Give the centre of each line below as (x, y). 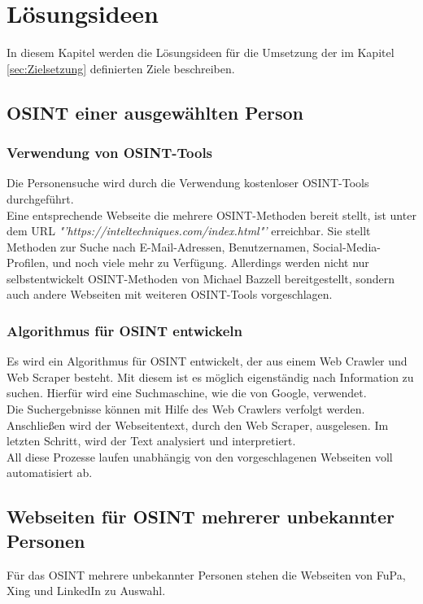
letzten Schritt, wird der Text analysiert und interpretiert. (151, 441)
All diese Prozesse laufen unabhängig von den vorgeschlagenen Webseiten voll (200, 456)
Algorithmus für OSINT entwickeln (124, 330)
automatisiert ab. (50, 473)
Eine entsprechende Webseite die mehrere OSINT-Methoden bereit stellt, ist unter (211, 214)
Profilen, (28, 263)
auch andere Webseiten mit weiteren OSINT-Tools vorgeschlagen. (170, 294)
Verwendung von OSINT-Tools (110, 153)
